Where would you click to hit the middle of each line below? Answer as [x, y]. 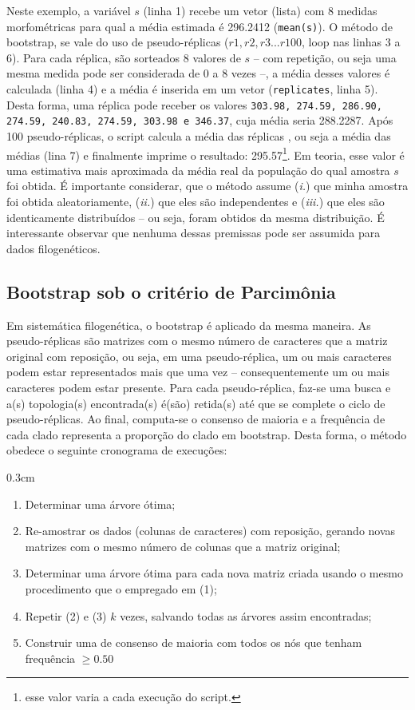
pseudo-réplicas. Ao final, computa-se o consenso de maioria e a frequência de [196, 419]
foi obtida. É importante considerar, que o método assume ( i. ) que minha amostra [207, 186]
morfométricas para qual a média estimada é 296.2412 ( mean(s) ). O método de [200, 26]
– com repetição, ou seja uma [325, 57]
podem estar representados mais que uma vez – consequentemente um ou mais [198, 372]
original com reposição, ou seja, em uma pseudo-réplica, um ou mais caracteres [199, 356]
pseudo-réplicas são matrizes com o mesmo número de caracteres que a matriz [197, 341]
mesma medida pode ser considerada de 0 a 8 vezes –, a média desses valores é [198, 73]
